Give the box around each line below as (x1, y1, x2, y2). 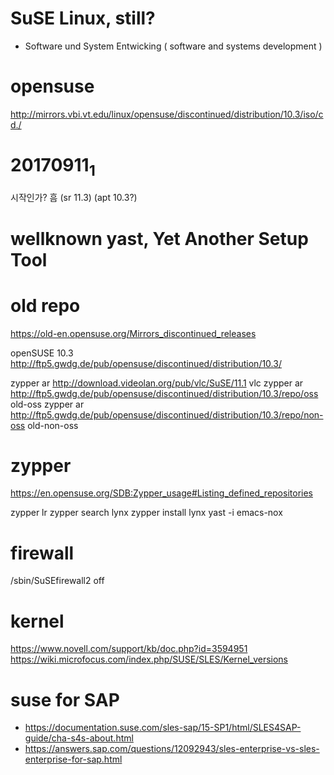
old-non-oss (27, 419, 79, 431)
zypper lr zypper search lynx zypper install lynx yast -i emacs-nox (10, 507, 283, 519)
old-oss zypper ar (10, 398, 85, 410)
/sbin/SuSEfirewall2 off (10, 575, 105, 587)
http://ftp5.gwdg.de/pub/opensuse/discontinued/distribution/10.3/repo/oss (10, 387, 319, 399)
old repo (10, 294, 81, 317)
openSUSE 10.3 (10, 347, 74, 359)
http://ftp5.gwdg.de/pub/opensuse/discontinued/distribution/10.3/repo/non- (10, 408, 324, 421)
